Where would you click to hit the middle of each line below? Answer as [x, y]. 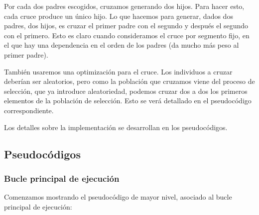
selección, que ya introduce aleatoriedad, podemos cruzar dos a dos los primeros [126, 91]
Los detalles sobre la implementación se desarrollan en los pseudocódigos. [116, 127]
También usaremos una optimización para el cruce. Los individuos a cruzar [118, 71]
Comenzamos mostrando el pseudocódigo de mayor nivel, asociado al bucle [118, 197]
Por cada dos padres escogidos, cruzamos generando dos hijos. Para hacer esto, [124, 6]
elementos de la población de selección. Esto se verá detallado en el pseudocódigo [128, 101]
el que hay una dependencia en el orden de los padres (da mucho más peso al [122, 45]
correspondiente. [29, 110]
